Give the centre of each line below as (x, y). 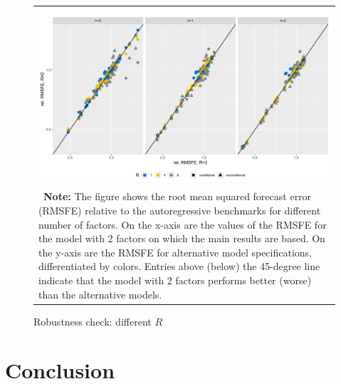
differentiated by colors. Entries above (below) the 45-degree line (179, 266)
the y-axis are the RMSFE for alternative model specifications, (175, 252)
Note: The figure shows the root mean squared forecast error (178, 196)
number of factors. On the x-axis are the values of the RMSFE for (183, 224)
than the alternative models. (100, 294)
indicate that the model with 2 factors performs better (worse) (175, 280)
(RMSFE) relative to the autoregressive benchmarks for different (180, 211)
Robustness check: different (93, 321)
